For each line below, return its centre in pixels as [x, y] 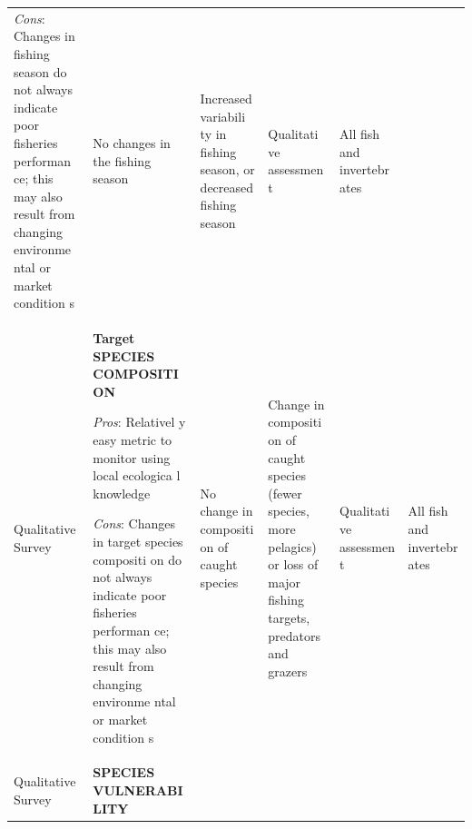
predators [294, 635]
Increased [226, 98]
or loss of [293, 564]
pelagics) [292, 546]
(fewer [285, 493]
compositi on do [137, 559]
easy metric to [133, 440]
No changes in [132, 142]
